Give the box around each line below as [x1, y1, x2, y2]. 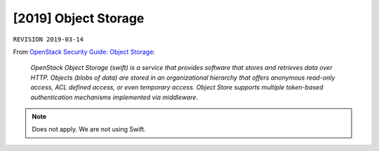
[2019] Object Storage [13, 10, 145, 26]
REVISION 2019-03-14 [13, 35, 84, 43]
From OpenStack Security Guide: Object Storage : [13, 48, 156, 56]
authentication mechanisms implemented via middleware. [30, 93, 199, 101]
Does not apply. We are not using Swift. [32, 125, 147, 134]
